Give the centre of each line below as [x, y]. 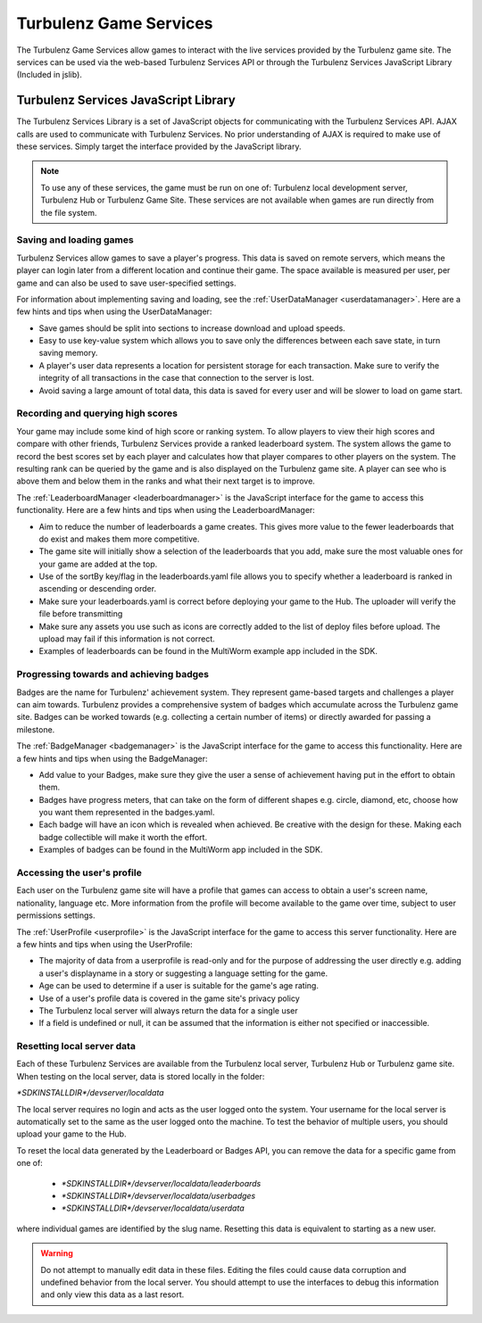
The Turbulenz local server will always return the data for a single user [168, 1010]
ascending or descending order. [97, 589]
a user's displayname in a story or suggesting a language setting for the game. [183, 973]
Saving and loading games [75, 240]
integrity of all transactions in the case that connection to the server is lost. [176, 378]
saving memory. [68, 353]
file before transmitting [81, 614]
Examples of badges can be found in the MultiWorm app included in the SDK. [181, 850]
